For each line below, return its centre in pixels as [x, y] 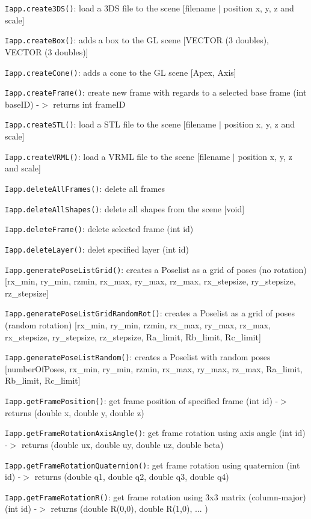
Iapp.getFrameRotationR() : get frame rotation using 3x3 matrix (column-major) [155, 496]
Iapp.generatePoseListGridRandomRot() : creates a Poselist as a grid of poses [150, 313]
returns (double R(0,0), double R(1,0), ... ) [129, 508]
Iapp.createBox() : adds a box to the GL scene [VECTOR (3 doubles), [137, 40]
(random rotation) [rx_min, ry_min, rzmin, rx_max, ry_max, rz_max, [138, 325]
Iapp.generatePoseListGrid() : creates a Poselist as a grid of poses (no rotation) [156, 269]
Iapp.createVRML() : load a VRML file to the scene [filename [118, 156]
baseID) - [22, 104]
